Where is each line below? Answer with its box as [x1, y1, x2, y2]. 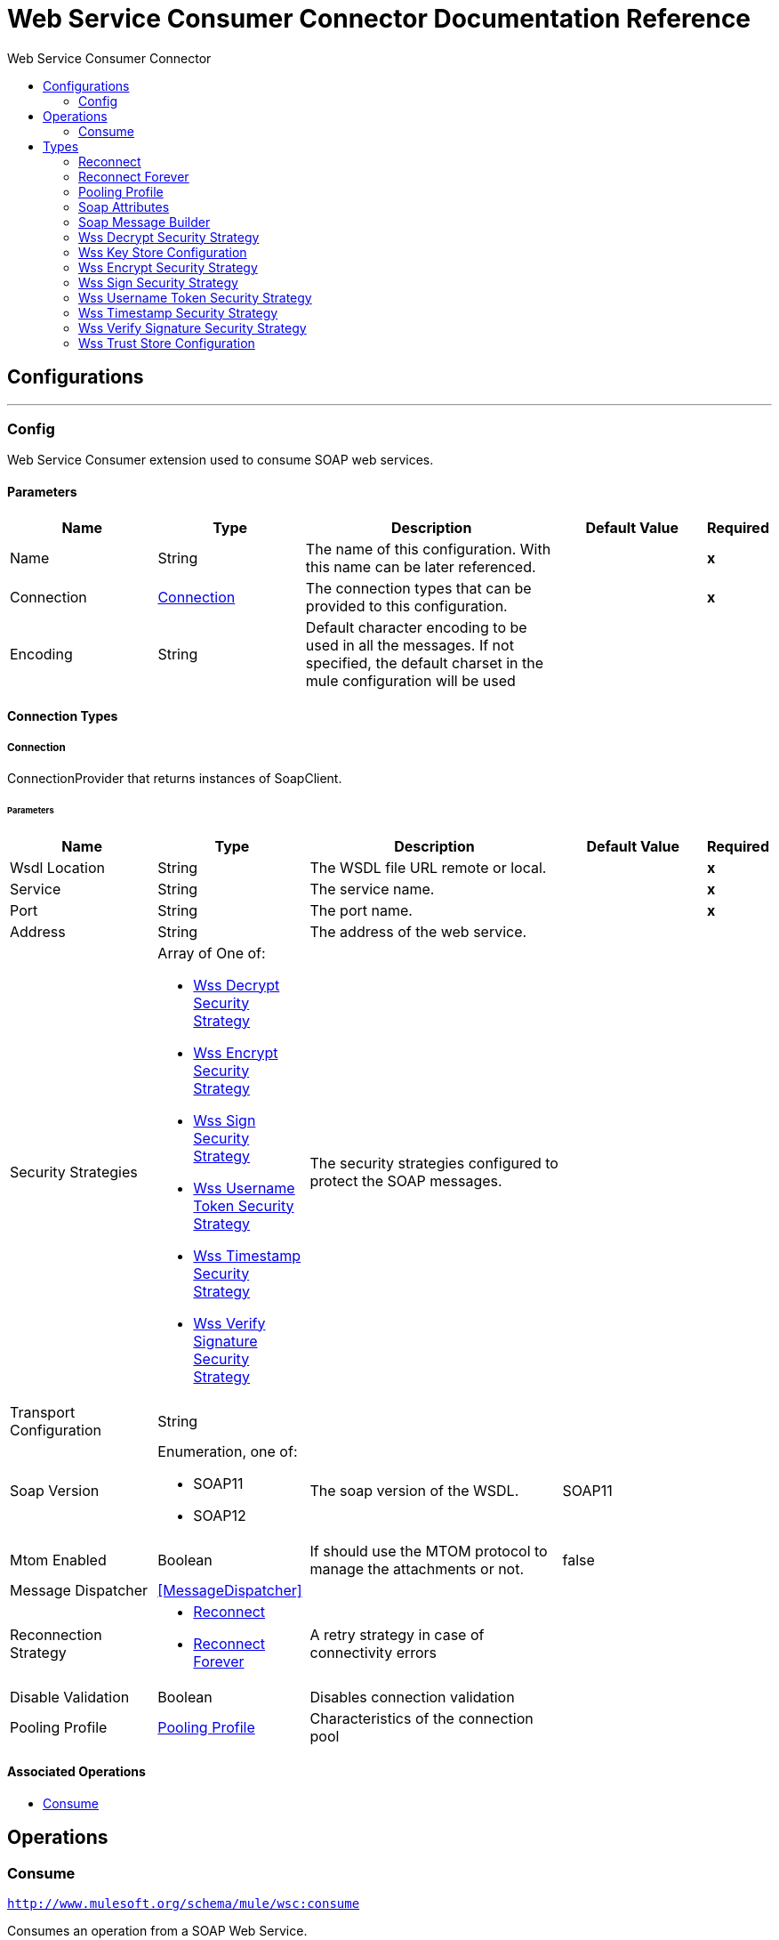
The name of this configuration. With [305, 539, 551, 558]
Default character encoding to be [305, 618, 527, 636]
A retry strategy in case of [309, 1625, 485, 1644]
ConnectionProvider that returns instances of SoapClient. [7, 770, 342, 786]
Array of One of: [157, 943, 266, 962]
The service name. [309, 879, 435, 898]
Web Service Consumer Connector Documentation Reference [7, 4, 751, 34]
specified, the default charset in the [305, 653, 544, 672]
